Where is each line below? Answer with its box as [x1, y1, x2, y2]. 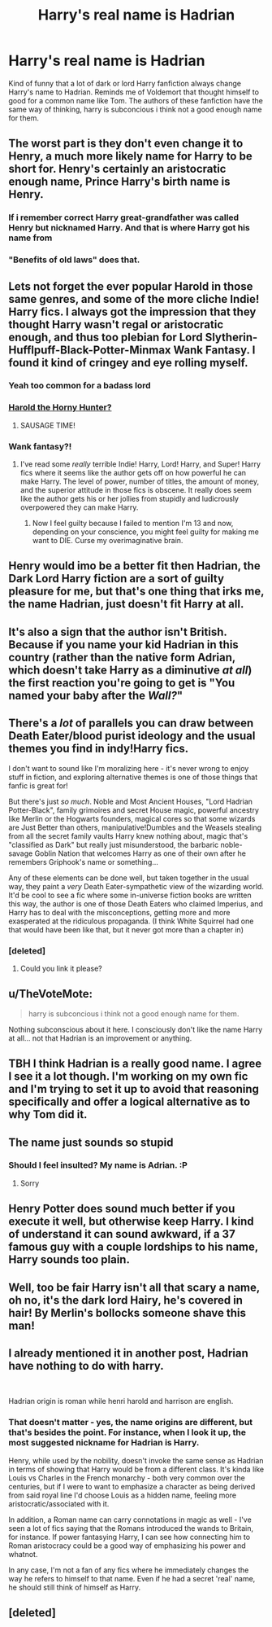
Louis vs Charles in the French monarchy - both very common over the [8, 1472, 245, 1483]
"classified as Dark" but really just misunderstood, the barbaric [8, 840, 219, 849]
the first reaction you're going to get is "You [8, 676, 235, 690]
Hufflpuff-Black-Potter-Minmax [8, 343, 172, 357]
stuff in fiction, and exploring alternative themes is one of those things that [8, 772, 258, 782]
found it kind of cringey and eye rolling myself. [8, 356, 248, 370]
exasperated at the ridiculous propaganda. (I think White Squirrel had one [8, 916, 254, 926]
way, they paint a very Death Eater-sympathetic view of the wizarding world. [8, 881, 264, 891]
